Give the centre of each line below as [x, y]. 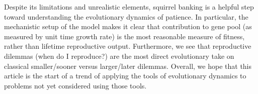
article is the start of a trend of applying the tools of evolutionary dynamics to [125, 76]
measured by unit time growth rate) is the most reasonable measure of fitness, [124, 36]
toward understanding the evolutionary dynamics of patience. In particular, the [126, 16]
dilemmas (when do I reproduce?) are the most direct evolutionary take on [119, 56]
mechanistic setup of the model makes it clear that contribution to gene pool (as [128, 26]
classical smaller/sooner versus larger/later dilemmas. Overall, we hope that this [128, 66]
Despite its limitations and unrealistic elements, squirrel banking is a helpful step [129, 7]
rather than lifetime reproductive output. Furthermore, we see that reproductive [128, 46]
